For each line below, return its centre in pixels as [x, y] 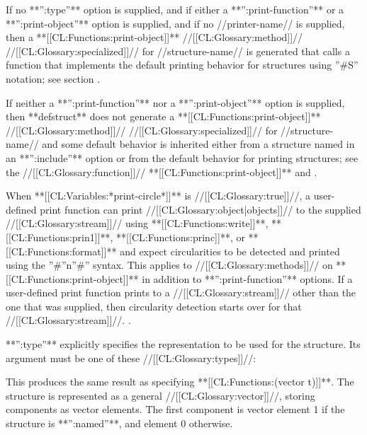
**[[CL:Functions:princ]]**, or [181, 237]
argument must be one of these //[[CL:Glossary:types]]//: [131, 358]
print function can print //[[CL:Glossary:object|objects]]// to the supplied [201, 209]
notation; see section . [53, 78]
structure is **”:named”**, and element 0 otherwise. [119, 423]
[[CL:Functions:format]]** [61, 251]
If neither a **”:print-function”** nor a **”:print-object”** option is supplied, [175, 102]
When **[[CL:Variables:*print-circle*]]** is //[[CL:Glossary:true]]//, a [158, 196]
